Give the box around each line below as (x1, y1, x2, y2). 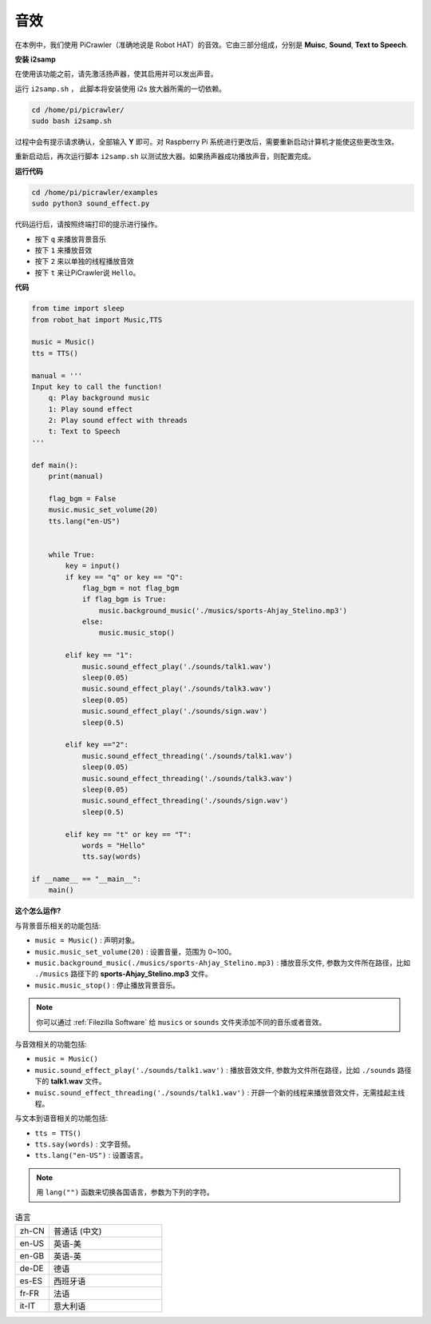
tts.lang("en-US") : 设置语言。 (34, 1151, 148, 1160)
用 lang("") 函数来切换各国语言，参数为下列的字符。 (36, 1187, 215, 1197)
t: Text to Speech (48, 427, 121, 436)
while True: (48, 550, 96, 559)
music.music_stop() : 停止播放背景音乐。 (34, 980, 180, 990)
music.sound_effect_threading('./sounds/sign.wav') (81, 796, 289, 805)
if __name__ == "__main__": (31, 875, 141, 883)
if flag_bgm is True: (81, 595, 167, 604)
